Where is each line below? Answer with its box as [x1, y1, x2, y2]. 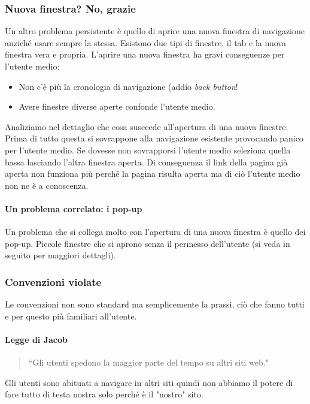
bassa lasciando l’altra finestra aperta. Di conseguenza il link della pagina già [5, 155, 288, 168]
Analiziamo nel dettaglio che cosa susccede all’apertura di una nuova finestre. [5, 120, 288, 132]
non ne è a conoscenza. [5, 179, 89, 191]
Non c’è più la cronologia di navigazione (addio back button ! [19, 80, 238, 92]
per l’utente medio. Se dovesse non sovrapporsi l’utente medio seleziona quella [5, 143, 291, 156]
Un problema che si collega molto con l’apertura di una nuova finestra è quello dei [5, 225, 306, 238]
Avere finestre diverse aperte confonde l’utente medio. [19, 100, 215, 113]
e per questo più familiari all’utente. [5, 309, 137, 322]
